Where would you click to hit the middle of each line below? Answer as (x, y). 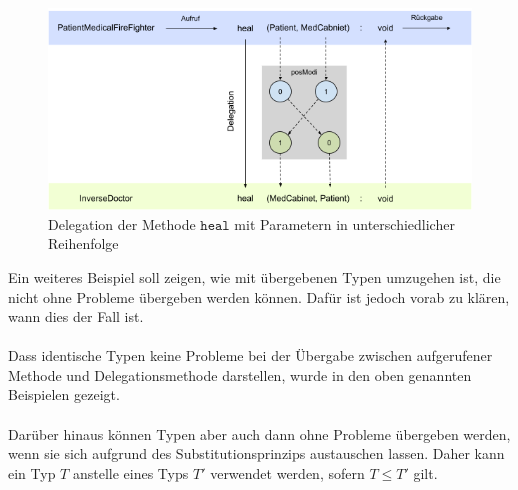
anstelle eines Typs (130, 472)
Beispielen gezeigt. (64, 394)
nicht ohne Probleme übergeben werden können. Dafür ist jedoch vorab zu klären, (259, 296)
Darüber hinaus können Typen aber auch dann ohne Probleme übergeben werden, (259, 433)
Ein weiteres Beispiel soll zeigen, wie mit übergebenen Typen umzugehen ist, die (254, 276)
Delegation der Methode (122, 223)
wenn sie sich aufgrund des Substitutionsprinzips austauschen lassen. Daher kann (256, 453)
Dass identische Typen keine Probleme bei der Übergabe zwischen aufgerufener (250, 355)
